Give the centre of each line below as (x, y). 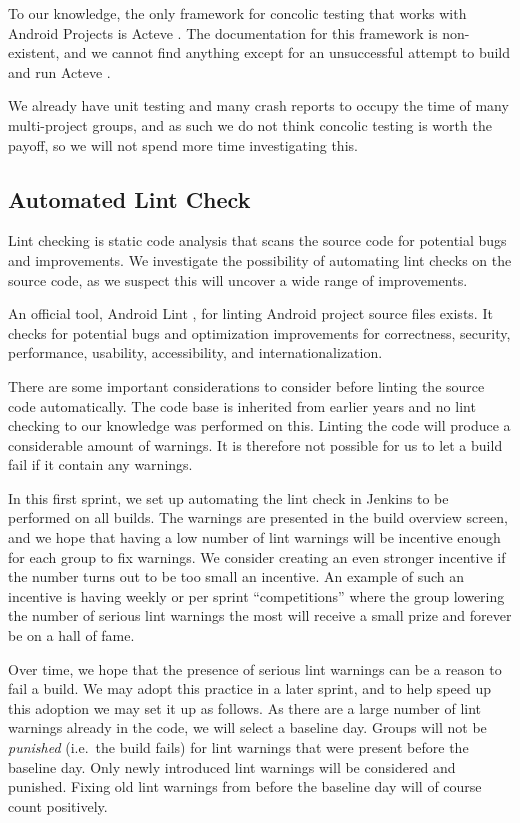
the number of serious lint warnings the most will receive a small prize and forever (260, 615)
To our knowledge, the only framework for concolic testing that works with (237, 13)
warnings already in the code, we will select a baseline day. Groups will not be (247, 727)
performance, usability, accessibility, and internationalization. (195, 352)
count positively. (58, 805)
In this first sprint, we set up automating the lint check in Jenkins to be (228, 497)
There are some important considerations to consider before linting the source (246, 385)
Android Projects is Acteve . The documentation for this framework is (223, 32)
